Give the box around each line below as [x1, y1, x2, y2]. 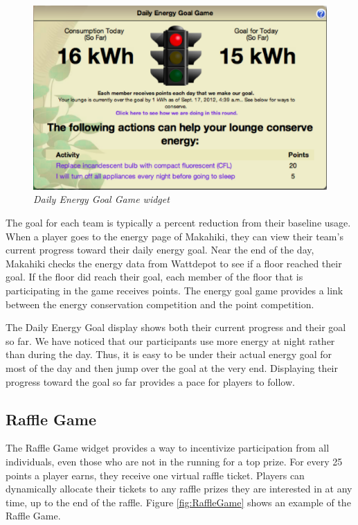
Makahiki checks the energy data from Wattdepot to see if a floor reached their [6, 256, 342, 270]
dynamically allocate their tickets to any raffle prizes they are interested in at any [6, 481, 352, 496]
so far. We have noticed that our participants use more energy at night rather [6, 333, 335, 348]
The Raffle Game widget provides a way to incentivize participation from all [6, 441, 330, 455]
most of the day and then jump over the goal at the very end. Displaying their [6, 360, 338, 375]
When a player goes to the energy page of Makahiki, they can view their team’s [6, 229, 343, 243]
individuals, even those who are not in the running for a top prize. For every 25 [6, 454, 343, 468]
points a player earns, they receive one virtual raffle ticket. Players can [6, 468, 305, 482]
